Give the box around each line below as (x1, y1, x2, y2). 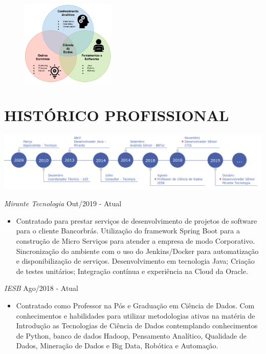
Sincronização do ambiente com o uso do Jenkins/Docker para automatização (16, 245, 259, 256)
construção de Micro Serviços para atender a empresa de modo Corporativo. (16, 235, 255, 246)
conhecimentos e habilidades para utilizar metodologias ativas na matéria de (16, 310, 255, 321)
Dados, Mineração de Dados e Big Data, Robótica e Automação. (16, 340, 218, 351)
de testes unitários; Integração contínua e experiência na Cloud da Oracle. (16, 265, 248, 276)
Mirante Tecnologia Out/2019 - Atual (4, 198, 122, 209)
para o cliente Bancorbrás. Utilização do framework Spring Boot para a (16, 225, 240, 236)
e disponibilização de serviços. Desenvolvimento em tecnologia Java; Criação (16, 255, 255, 266)
